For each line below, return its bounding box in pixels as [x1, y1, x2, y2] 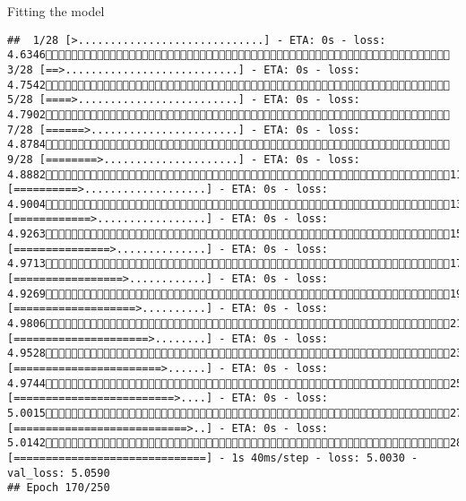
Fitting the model [7, 2, 105, 20]
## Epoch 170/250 [7, 481, 110, 495]
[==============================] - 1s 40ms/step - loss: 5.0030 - [7, 451, 419, 464]
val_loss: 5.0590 [7, 466, 110, 479]
